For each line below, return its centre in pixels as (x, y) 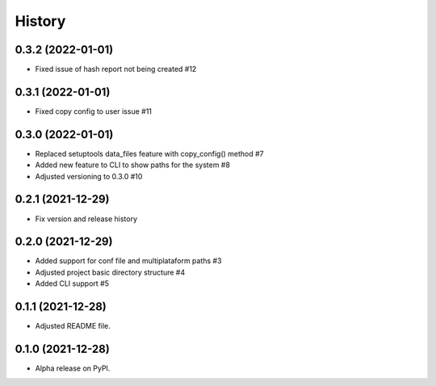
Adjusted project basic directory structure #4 (110, 272)
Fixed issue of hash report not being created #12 (116, 69)
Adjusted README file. (73, 326)
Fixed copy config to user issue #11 (94, 111)
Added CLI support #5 (72, 283)
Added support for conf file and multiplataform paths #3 (128, 261)
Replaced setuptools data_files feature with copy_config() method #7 (149, 153)
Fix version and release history (86, 219)
